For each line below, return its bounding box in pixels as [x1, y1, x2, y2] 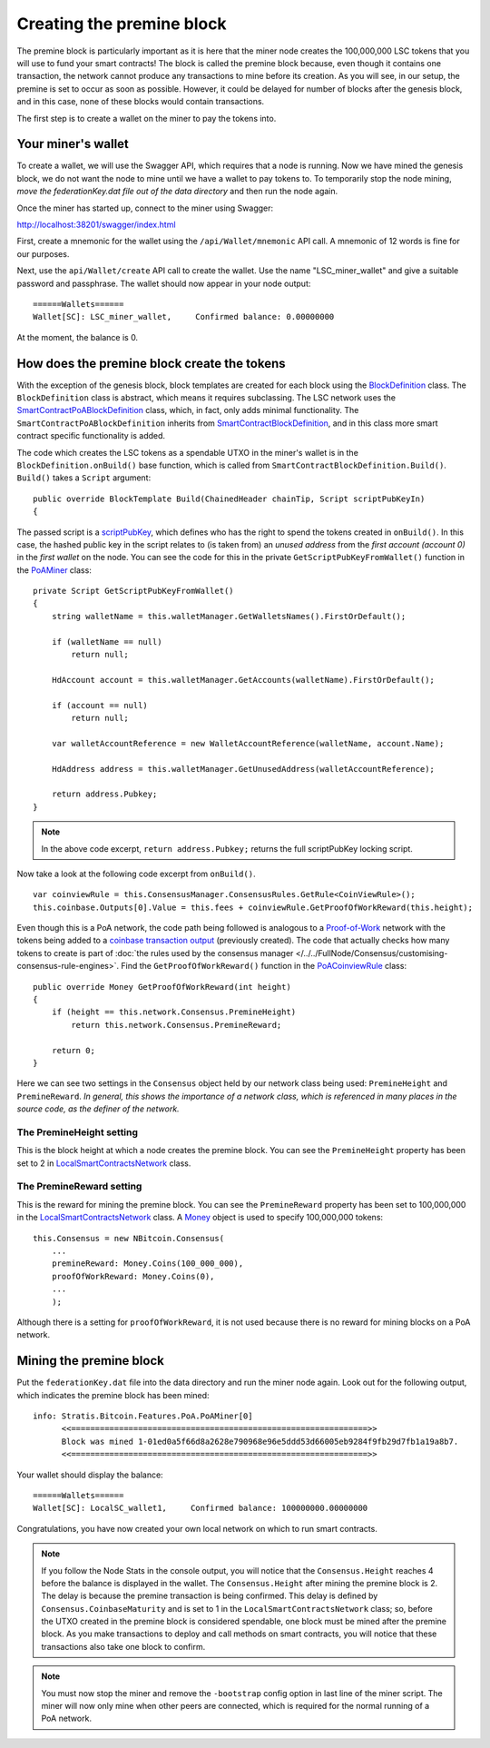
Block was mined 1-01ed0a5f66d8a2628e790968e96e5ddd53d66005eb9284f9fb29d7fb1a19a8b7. [61, 1436, 459, 1447]
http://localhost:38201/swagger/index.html [16, 219, 176, 230]
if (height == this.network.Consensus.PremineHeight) [51, 1007, 297, 1017]
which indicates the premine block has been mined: [16, 1389, 210, 1400]
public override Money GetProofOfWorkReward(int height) [33, 982, 292, 992]
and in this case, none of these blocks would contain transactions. [16, 96, 265, 107]
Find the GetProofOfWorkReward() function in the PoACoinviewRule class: [121, 961, 407, 972]
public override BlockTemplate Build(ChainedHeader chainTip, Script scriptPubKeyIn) [33, 493, 426, 504]
